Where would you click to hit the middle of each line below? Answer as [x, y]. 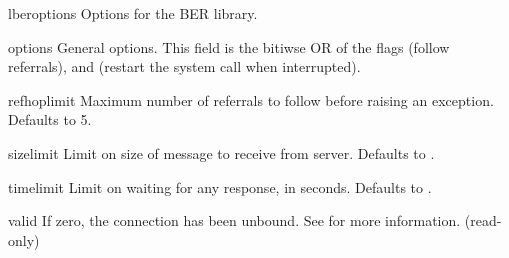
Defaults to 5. [50, 119]
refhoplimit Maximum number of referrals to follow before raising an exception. [251, 99]
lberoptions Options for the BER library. [133, 13]
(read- [483, 220]
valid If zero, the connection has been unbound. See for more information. [234, 220]
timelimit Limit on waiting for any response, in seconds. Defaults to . [220, 186]
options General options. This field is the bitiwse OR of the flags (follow [229, 46]
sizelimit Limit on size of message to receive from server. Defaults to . [221, 152]
